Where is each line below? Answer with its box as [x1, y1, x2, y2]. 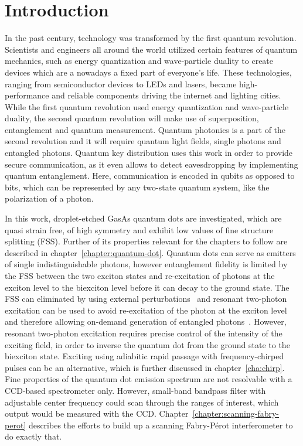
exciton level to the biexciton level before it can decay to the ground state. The [5, 281, 290, 293]
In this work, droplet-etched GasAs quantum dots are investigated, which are [5, 212, 282, 224]
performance [5, 89, 49, 101]
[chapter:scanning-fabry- [192, 407, 279, 420]
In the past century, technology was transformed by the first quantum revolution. [5, 32, 297, 44]
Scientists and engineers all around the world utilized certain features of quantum [5, 43, 298, 55]
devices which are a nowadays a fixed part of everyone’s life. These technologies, [5, 66, 292, 78]
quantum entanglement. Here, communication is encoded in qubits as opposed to [5, 169, 295, 182]
